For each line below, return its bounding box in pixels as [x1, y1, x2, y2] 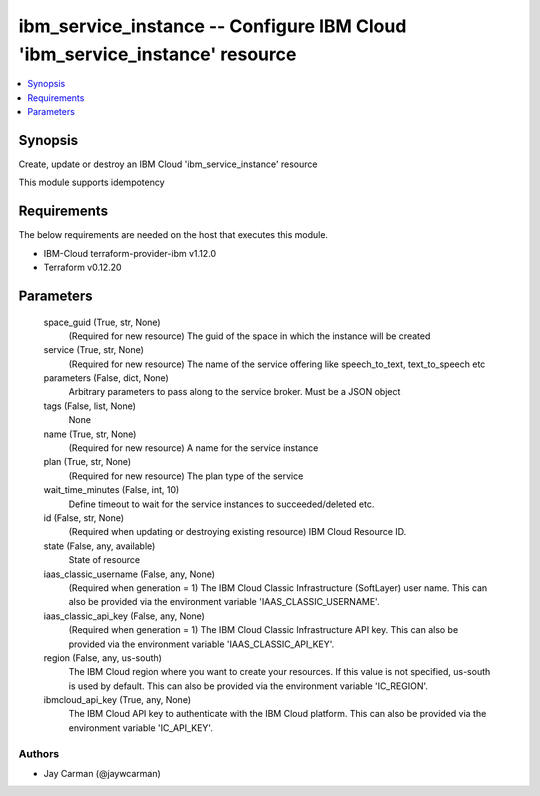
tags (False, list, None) [43, 400, 137, 412]
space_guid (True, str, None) [43, 316, 161, 328]
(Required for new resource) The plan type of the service [68, 470, 304, 482]
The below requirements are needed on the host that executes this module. [18, 229, 329, 241]
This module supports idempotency [18, 176, 165, 189]
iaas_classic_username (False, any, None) [43, 568, 215, 580]
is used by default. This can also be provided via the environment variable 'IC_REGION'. [68, 680, 429, 692]
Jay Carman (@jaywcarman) [43, 767, 162, 779]
